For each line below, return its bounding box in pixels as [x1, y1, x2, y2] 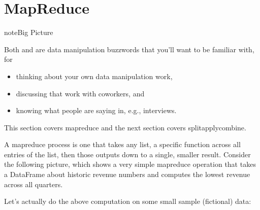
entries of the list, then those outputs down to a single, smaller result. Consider [4, 149, 251, 159]
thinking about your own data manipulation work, [16, 71, 173, 81]
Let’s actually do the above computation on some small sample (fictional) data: [4, 196, 251, 206]
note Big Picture [4, 27, 53, 38]
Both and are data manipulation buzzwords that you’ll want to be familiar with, [4, 44, 254, 54]
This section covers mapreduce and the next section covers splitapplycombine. [4, 122, 246, 132]
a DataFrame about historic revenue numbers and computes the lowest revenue [4, 169, 250, 180]
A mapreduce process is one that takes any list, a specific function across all [4, 139, 241, 150]
